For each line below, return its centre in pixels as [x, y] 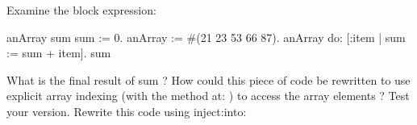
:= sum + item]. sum [59, 53]
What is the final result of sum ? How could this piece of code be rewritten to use [208, 79]
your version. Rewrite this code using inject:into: [127, 111]
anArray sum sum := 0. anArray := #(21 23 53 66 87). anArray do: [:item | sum [206, 37]
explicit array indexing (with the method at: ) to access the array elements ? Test [208, 96]
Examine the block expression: [81, 10]
